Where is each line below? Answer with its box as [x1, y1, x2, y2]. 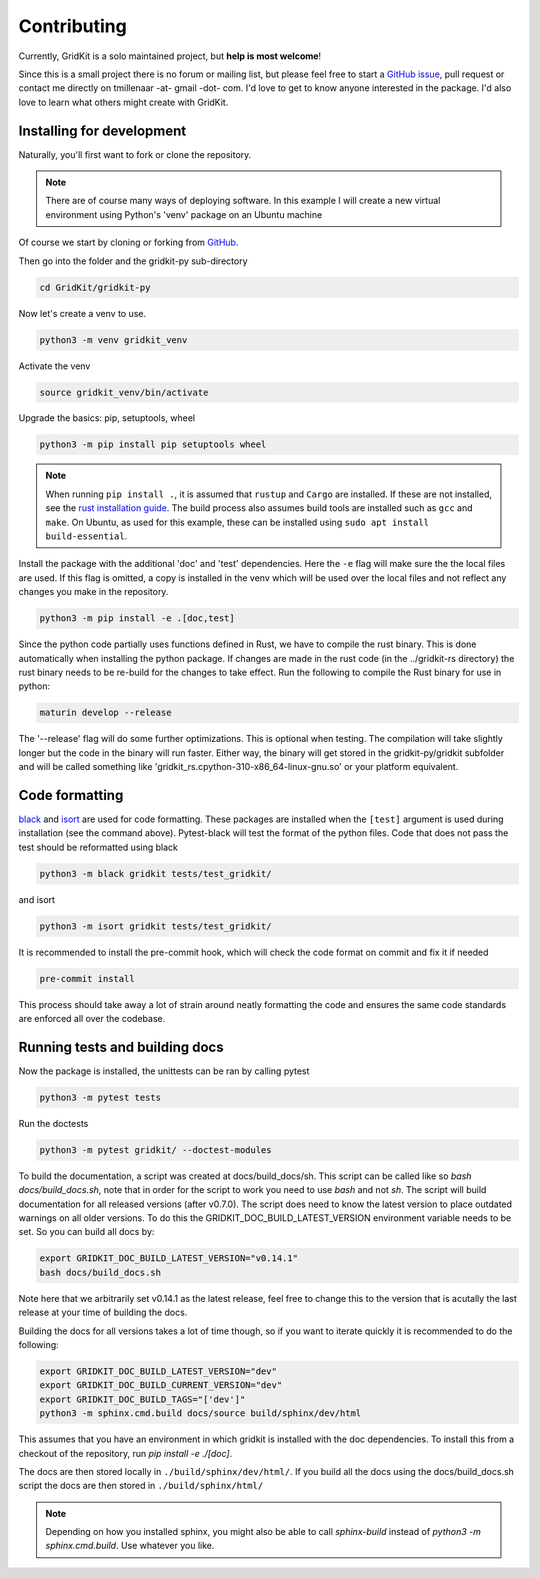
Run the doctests [18, 1117, 89, 1129]
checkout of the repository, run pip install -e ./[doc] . [18, 1447, 233, 1459]
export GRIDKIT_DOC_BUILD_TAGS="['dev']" [39, 1393, 246, 1405]
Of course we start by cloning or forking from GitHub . [18, 236, 239, 249]
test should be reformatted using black [18, 841, 179, 853]
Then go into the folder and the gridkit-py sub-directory [18, 255, 249, 267]
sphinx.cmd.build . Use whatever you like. [45, 1540, 215, 1552]
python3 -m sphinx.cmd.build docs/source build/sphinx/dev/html [39, 1408, 362, 1419]
